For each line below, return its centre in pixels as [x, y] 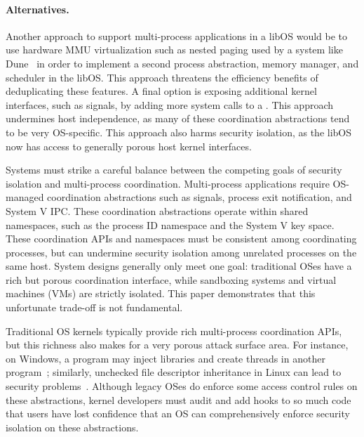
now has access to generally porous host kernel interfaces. [129, 146]
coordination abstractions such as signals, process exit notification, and [200, 197]
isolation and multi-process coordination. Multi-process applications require [168, 183]
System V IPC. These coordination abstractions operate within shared [157, 210]
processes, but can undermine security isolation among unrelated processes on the [181, 252]
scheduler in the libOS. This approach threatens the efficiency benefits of [162, 77]
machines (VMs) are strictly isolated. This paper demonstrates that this [161, 293]
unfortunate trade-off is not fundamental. [94, 307]
